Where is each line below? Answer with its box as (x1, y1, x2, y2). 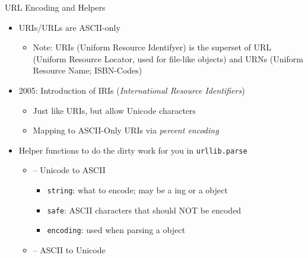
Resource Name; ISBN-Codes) (33, 64, 142, 77)
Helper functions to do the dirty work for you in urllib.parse (18, 144, 247, 156)
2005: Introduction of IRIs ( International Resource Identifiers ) (18, 84, 245, 96)
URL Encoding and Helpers (5, 1, 106, 13)
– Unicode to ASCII (33, 164, 106, 176)
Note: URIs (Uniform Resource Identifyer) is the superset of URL (33, 41, 272, 53)
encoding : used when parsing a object (47, 224, 185, 236)
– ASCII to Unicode (33, 243, 106, 256)
